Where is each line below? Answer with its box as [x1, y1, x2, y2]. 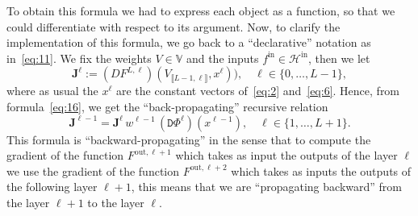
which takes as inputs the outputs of [231, 162, 412, 179]
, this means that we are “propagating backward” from [131, 178, 402, 195]
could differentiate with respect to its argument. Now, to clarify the [6, 18, 341, 35]
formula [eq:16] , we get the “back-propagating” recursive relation [6, 98, 328, 114]
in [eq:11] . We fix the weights [6, 49, 152, 66]
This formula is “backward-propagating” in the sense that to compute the [6, 131, 371, 147]
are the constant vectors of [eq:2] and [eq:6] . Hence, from [115, 82, 400, 99]
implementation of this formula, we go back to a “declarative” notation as [6, 34, 371, 51]
